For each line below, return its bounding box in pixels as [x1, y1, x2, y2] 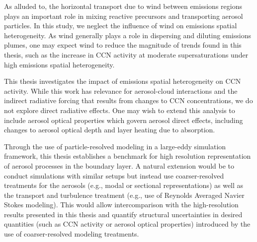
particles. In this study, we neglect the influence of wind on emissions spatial [4, 20, 237, 31]
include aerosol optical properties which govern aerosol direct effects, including [4, 115, 243, 125]
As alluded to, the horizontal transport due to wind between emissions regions [4, 1, 242, 11]
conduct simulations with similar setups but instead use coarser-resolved [4, 170, 224, 181]
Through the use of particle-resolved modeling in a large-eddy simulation [4, 141, 226, 151]
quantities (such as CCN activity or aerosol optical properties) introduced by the [4, 219, 251, 229]
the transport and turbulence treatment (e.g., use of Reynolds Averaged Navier [4, 189, 245, 200]
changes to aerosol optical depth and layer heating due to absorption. [4, 124, 215, 135]
